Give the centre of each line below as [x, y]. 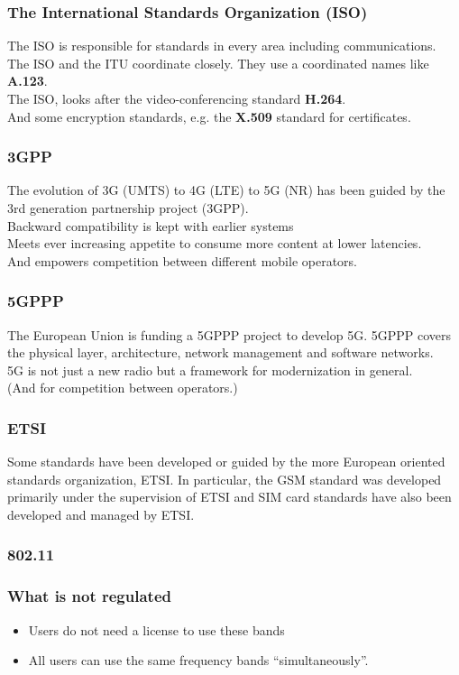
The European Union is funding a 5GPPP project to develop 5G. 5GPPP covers [229, 334]
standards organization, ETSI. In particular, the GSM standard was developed [225, 479]
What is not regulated [89, 596]
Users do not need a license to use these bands [156, 629]
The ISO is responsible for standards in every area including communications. [222, 46]
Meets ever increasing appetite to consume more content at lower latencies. [215, 243]
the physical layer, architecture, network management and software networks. [220, 352]
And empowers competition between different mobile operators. [183, 260]
